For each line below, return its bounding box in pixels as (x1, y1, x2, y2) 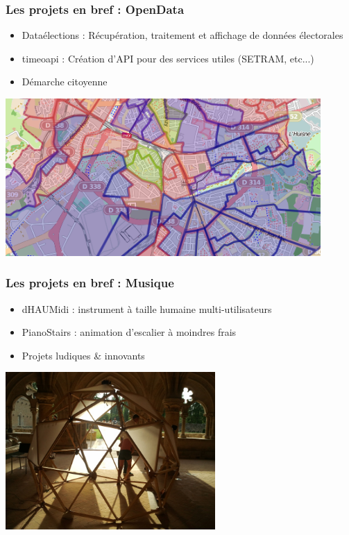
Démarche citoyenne (22, 74, 108, 89)
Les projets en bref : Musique (6, 274, 174, 291)
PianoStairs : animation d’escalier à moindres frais (22, 325, 237, 339)
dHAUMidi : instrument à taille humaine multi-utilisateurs (22, 301, 272, 316)
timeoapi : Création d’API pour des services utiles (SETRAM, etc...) (22, 51, 314, 65)
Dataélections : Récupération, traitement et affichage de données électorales (22, 28, 343, 42)
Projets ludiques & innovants (22, 348, 145, 362)
